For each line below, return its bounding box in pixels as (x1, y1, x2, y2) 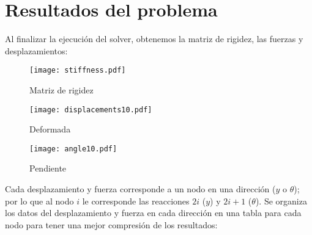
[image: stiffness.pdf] (29, 66, 126, 75)
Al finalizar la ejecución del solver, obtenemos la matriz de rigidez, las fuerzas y (5, 32, 303, 45)
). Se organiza (255, 194, 307, 207)
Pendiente (29, 162, 67, 175)
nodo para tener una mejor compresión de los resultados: (5, 218, 218, 231)
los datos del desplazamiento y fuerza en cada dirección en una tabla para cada (5, 206, 302, 219)
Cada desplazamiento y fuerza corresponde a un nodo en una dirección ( (5, 183, 276, 195)
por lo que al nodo (5, 194, 74, 207)
